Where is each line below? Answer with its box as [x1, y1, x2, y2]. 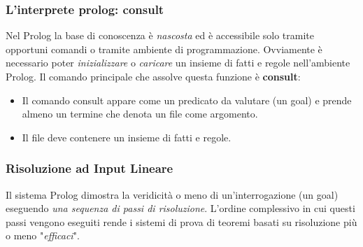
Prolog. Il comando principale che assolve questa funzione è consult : [6, 69, 301, 83]
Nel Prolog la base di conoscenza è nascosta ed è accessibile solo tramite [6, 28, 315, 43]
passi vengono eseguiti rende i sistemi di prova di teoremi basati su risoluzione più [6, 214, 357, 229]
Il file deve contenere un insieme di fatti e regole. [22, 129, 232, 144]
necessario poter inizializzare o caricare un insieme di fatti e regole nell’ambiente [6, 55, 350, 70]
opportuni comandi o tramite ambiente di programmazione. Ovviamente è [6, 41, 322, 56]
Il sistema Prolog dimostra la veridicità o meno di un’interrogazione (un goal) [6, 187, 339, 202]
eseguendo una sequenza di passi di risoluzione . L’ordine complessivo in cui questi [6, 201, 355, 216]
